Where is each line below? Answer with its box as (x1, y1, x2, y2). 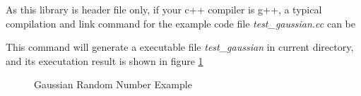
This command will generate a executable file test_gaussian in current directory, (6, 40, 354, 54)
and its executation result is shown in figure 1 (6, 53, 203, 68)
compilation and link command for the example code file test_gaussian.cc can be (6, 16, 355, 30)
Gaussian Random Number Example (34, 77, 192, 92)
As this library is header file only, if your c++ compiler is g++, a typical (6, 2, 322, 16)
